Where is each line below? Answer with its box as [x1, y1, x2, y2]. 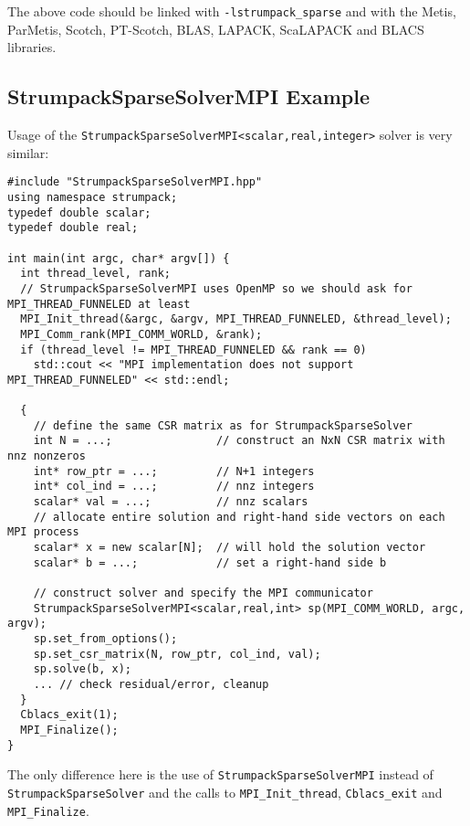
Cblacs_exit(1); [20, 708, 119, 722]
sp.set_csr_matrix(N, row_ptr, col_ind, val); [33, 647, 321, 661]
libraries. [7, 37, 57, 57]
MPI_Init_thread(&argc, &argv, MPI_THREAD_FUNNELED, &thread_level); [20, 312, 452, 326]
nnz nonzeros [7, 450, 86, 463]
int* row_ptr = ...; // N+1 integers [33, 464, 315, 478]
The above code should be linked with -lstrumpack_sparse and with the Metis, [7, 2, 456, 20]
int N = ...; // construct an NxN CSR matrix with [33, 434, 445, 448]
